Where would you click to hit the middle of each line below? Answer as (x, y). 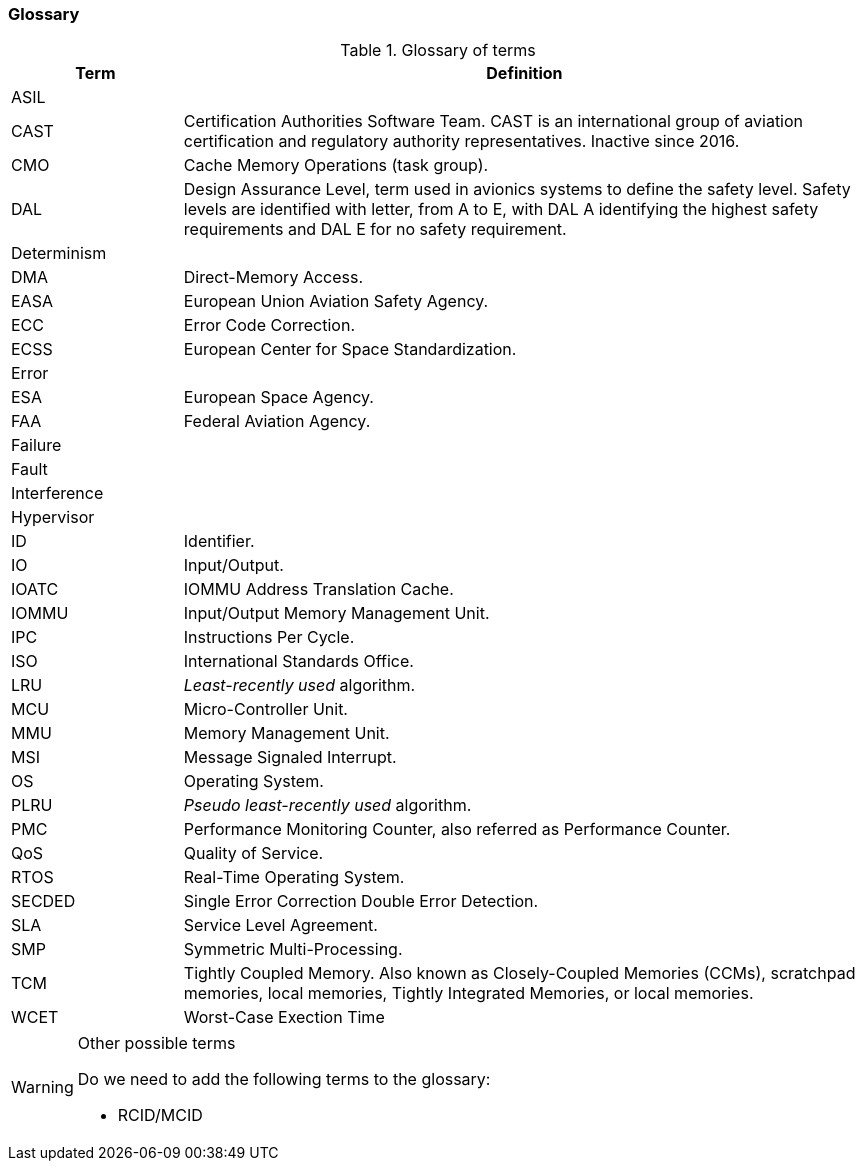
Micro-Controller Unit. (265, 709)
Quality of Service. (253, 853)
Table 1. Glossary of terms (438, 50)
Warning (42, 1087)
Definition (524, 73)
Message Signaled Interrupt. (290, 757)
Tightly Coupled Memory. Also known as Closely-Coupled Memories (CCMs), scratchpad (519, 973)
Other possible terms (156, 1043)
